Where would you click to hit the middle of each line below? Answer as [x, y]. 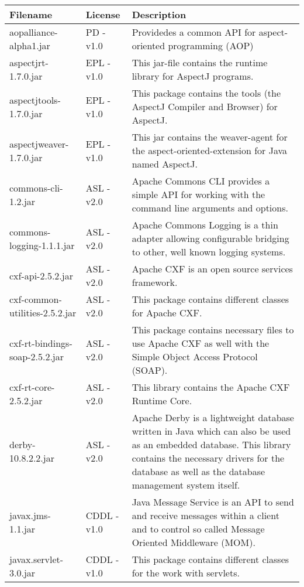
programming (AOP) [211, 45]
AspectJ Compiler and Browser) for [205, 106]
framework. [155, 282]
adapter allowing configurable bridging [210, 238]
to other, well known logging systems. [209, 252]
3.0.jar [23, 573]
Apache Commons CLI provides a [201, 181]
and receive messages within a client [205, 515]
